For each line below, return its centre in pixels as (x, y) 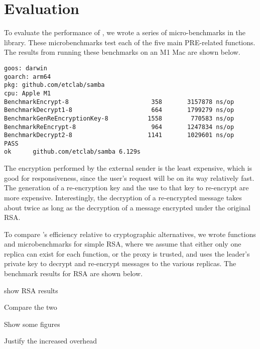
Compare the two (31, 307)
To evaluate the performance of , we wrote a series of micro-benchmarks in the (125, 32)
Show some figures (32, 324)
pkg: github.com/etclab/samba (54, 85)
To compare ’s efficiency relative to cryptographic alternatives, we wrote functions (130, 234)
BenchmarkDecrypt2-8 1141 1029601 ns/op (119, 135)
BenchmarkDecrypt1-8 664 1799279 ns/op (119, 110)
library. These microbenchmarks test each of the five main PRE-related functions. (130, 42)
